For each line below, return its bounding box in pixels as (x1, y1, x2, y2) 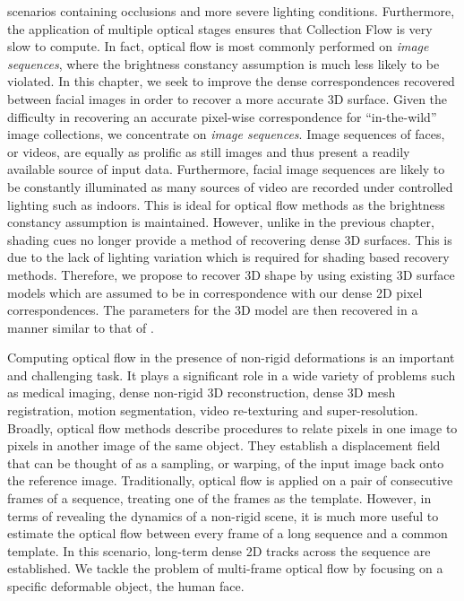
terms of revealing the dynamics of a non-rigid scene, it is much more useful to (7, 506, 439, 525)
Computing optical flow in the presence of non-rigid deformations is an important (7, 348, 455, 367)
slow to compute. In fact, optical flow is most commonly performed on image (7, 37, 429, 56)
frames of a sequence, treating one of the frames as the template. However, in (7, 489, 432, 508)
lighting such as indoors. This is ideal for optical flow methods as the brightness (7, 195, 445, 213)
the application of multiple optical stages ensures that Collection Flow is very (7, 19, 433, 38)
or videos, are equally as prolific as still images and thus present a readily (7, 142, 410, 161)
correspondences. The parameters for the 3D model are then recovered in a (7, 300, 418, 319)
